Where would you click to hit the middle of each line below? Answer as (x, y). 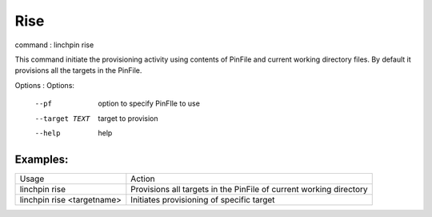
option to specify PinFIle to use (149, 103)
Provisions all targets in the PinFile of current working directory (249, 189)
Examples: (42, 159)
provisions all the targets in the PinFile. (78, 70)
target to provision (128, 118)
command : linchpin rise (54, 45)
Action (143, 179)
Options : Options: (45, 85)
